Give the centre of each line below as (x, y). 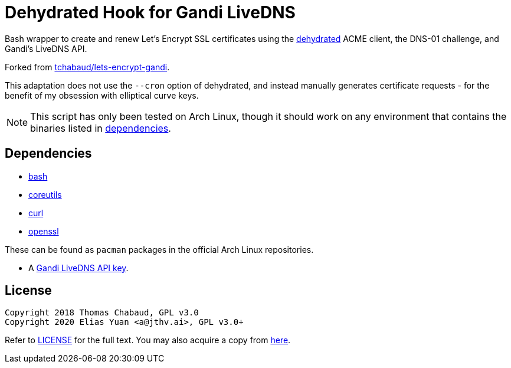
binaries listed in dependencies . (101, 128)
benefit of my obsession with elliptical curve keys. (102, 95)
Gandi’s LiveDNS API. (46, 48)
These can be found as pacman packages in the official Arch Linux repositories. (159, 249)
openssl (44, 231)
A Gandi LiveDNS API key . (78, 268)
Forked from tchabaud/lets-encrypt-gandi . (87, 67)
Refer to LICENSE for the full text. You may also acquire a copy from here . (148, 340)
